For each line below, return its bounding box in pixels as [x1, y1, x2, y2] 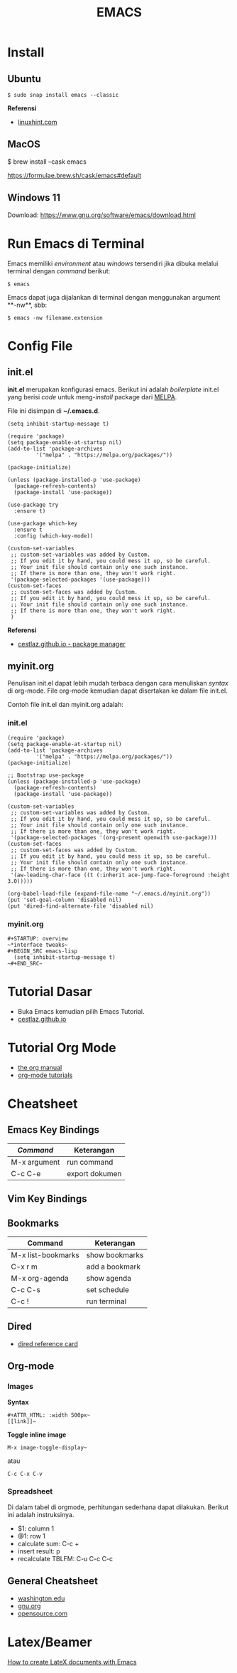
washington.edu [17, 1594, 65, 1603]
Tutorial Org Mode [7, 1040, 116, 1056]
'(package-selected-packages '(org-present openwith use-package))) [10, 834, 218, 841]
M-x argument [11, 1157, 60, 1167]
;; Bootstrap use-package [7, 772, 84, 779]
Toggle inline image [7, 1430, 67, 1439]
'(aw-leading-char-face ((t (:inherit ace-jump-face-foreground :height [10, 871, 231, 879]
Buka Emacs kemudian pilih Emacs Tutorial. [17, 1007, 145, 1015]
